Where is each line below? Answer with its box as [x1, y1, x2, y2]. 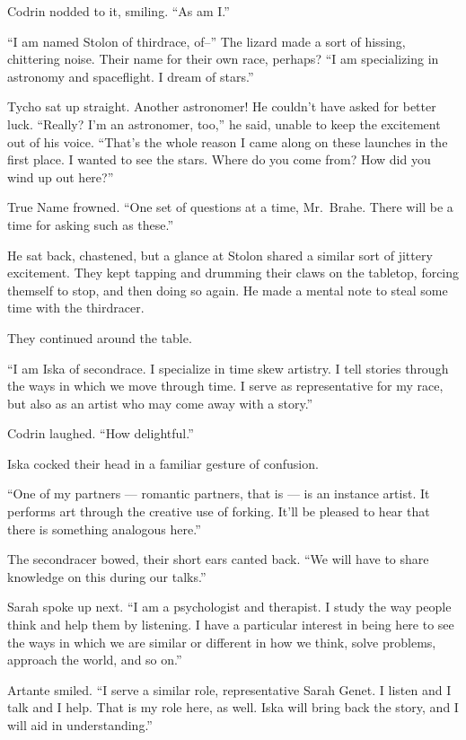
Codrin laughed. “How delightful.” [7, 424, 194, 443]
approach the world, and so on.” [7, 650, 182, 669]
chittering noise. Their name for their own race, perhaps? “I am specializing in [7, 49, 439, 68]
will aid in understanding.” [7, 716, 153, 734]
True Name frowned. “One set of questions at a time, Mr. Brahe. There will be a [7, 198, 453, 216]
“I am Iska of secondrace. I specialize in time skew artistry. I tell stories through [7, 358, 449, 377]
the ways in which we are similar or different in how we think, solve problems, [7, 632, 436, 651]
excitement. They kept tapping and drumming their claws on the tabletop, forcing [7, 263, 460, 282]
